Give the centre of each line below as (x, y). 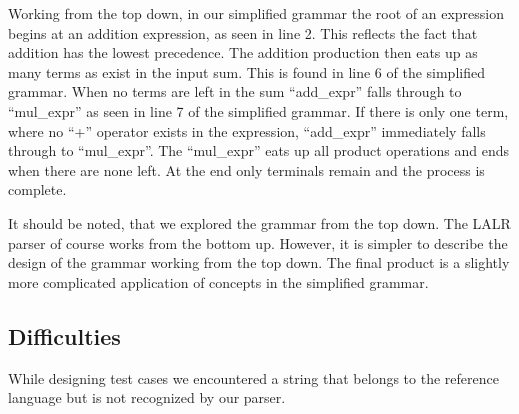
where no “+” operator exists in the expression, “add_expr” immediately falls (247, 130)
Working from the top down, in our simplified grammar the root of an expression (256, 13)
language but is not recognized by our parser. (147, 397)
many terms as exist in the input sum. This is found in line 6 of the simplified (246, 71)
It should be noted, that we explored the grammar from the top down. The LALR (259, 222)
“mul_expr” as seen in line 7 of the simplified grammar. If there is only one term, (258, 110)
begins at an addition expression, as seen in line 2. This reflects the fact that (243, 32)
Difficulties (64, 335)
